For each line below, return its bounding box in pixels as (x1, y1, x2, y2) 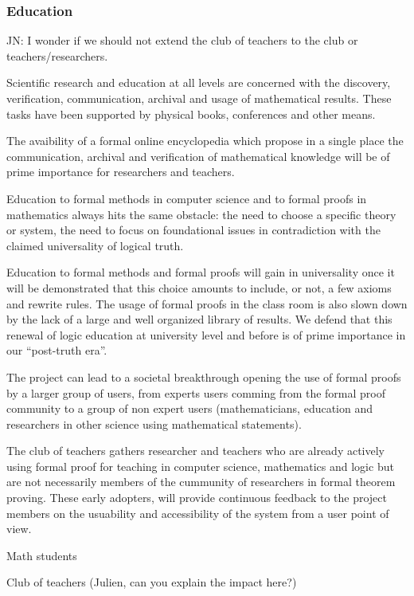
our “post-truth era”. (6, 342, 107, 359)
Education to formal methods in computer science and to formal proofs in (6, 190, 367, 206)
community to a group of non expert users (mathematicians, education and (6, 400, 373, 417)
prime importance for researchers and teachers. (6, 163, 235, 180)
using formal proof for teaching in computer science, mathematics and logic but (6, 457, 394, 474)
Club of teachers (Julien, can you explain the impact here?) (6, 574, 297, 590)
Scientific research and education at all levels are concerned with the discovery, (6, 74, 391, 91)
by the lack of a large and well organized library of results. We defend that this (6, 311, 393, 327)
